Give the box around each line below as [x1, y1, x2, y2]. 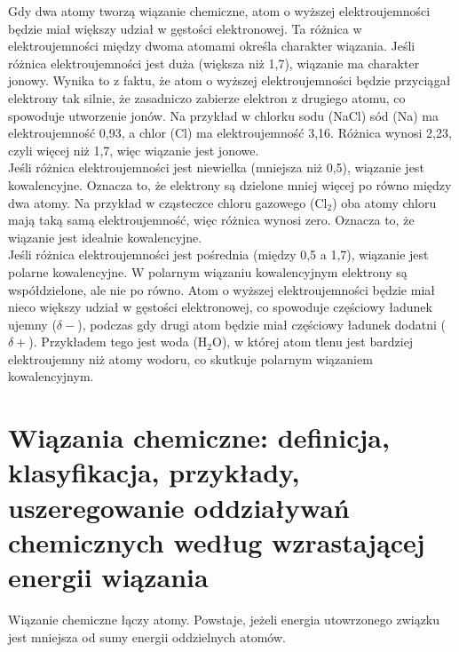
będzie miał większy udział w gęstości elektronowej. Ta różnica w [8, 19, 362, 37]
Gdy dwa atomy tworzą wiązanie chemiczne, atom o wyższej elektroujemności [8, 2, 431, 20]
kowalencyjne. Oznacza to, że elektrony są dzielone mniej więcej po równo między [8, 175, 452, 194]
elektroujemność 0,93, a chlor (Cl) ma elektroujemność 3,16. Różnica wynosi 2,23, [8, 123, 452, 142]
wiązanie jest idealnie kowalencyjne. [8, 227, 202, 246]
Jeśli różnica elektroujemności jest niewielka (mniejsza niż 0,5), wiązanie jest [8, 158, 424, 177]
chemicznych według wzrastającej [8, 523, 425, 560]
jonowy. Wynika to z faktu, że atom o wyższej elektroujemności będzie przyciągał [8, 71, 451, 90]
